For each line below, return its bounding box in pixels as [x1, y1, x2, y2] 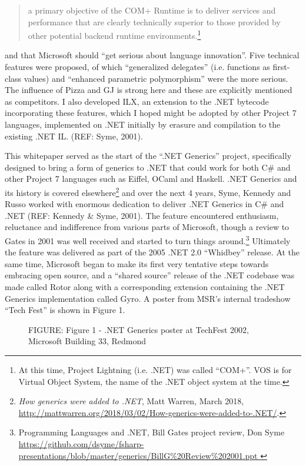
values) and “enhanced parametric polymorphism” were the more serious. [24, 72, 288, 84]
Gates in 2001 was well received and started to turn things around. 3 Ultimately [5, 233, 291, 247]
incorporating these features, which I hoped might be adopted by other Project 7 [5, 106, 297, 119]
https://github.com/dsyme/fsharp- [18, 437, 144, 450]
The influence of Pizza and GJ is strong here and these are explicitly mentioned [5, 84, 292, 96]
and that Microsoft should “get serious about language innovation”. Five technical [5, 49, 300, 61]
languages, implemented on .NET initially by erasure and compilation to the [5, 118, 281, 130]
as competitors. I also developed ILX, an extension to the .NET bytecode [5, 95, 269, 107]
